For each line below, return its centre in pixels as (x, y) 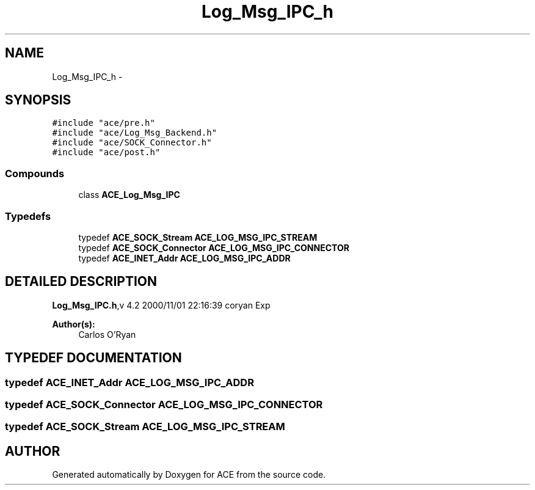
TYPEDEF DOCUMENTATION (93, 358)
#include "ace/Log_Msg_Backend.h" (135, 133)
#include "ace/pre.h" (104, 123)
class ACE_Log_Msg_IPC (129, 195)
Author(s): (74, 324)
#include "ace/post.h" (106, 152)
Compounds (35, 173)
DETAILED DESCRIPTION (81, 282)
